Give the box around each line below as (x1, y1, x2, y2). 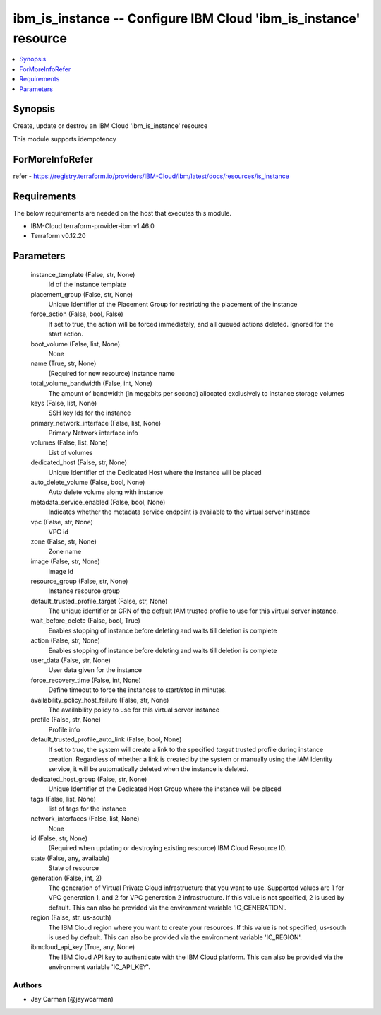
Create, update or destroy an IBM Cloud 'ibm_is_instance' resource (13, 122, 208, 130)
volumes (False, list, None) (30, 438, 109, 447)
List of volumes (48, 448, 93, 457)
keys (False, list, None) (30, 399, 97, 407)
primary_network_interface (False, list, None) (30, 418, 162, 427)
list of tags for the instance (48, 804, 126, 813)
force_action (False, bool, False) (30, 310, 123, 318)
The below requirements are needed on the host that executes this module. (13, 209, 232, 217)
